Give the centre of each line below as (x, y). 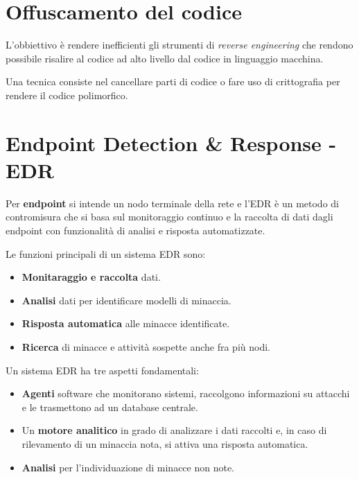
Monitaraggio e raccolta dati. (91, 277)
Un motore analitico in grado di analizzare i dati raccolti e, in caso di (174, 430)
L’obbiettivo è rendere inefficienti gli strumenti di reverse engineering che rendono (179, 45)
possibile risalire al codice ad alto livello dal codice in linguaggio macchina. (165, 58)
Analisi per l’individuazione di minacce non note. (128, 467)
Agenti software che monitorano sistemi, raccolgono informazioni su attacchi (186, 393)
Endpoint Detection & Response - (171, 142)
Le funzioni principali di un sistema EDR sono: (106, 253)
